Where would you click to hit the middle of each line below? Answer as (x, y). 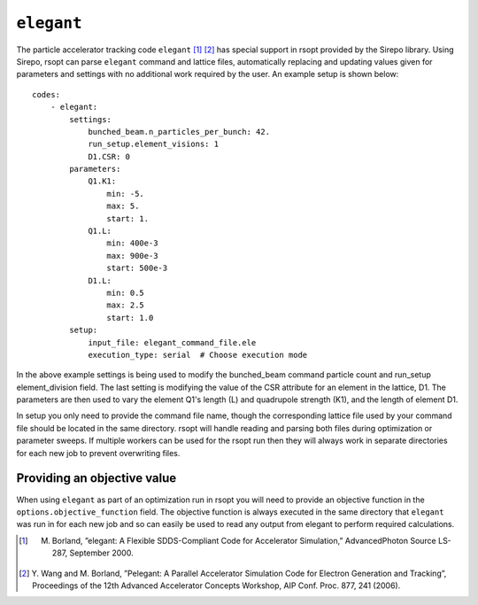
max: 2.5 (126, 305)
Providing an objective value (96, 478)
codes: (46, 94)
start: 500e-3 (137, 268)
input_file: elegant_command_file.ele (172, 342)
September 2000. (101, 553)
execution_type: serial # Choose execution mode (198, 355)
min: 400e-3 (132, 243)
